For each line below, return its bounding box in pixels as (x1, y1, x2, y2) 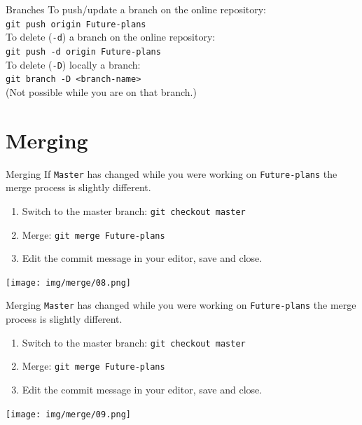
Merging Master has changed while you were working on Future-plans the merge (6, 298, 356, 312)
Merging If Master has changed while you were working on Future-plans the (6, 166, 337, 181)
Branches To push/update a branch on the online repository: (6, 2, 267, 16)
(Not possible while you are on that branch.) (6, 84, 197, 99)
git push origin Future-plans (6, 19, 146, 29)
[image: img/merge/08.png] (6, 277, 131, 288)
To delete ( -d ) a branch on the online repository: (6, 29, 216, 44)
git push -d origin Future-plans (6, 46, 161, 57)
